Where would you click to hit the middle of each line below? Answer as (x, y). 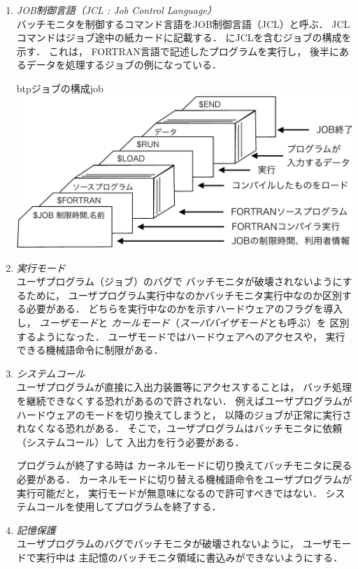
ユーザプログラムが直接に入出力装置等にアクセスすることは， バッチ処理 (184, 387)
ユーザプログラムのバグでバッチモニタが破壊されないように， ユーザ (174, 543)
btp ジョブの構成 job (60, 88)
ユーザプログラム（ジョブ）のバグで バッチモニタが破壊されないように (179, 281)
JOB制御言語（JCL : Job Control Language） (116, 10)
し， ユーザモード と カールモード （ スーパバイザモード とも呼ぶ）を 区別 (183, 323)
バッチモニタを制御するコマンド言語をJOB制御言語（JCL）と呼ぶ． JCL (183, 23)
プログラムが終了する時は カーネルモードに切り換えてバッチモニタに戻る (184, 465)
